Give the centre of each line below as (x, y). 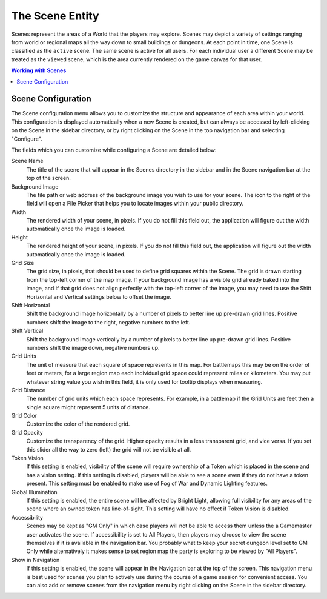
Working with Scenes (39, 70)
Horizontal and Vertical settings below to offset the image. (99, 296)
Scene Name (27, 161)
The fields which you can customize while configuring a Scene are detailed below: (114, 150)
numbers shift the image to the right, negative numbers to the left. (108, 322)
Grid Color (24, 416)
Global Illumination (34, 492)
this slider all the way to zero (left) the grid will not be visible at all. (109, 449)
